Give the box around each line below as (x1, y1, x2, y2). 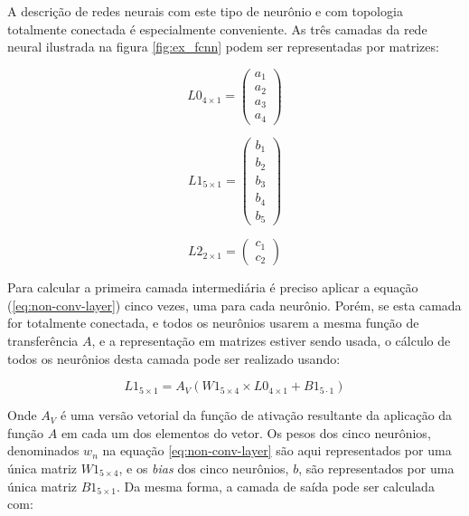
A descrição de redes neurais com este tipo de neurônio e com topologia (7, 2, 403, 20)
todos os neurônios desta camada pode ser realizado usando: (7, 349, 341, 368)
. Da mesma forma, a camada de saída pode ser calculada (116, 476, 435, 495)
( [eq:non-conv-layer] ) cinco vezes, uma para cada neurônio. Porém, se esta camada (7, 295, 462, 314)
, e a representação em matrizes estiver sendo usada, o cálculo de (91, 331, 451, 350)
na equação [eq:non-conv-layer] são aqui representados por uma (102, 441, 452, 460)
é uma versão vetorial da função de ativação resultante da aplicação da (61, 406, 453, 425)
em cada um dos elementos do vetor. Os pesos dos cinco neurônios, (61, 423, 431, 442)
